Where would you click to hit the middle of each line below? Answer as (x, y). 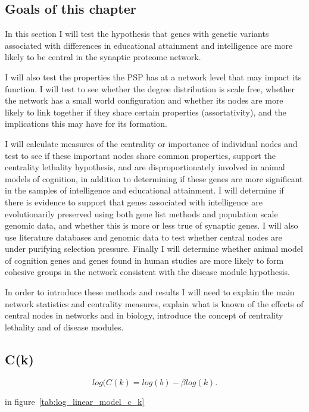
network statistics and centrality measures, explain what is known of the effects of (154, 303)
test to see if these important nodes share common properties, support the (140, 155)
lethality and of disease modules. (64, 327)
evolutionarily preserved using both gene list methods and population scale (141, 213)
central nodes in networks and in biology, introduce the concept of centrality (144, 315)
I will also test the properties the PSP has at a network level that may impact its (153, 77)
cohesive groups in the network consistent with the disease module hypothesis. (147, 272)
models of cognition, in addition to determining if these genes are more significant (154, 178)
